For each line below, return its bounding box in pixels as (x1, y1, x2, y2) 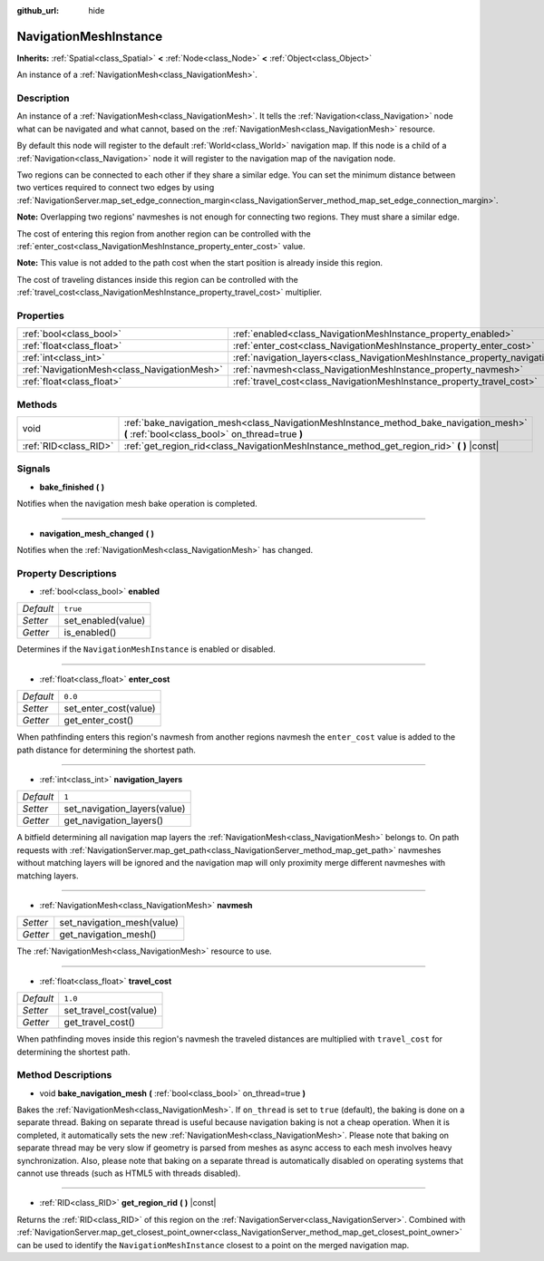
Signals (16, 462, 51, 475)
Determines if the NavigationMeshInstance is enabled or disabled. (16, 644, 276, 655)
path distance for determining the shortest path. (16, 744, 197, 755)
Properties (16, 309, 65, 322)
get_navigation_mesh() (59, 928, 157, 941)
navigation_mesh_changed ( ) (39, 528, 154, 538)
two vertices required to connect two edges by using (16, 182, 215, 193)
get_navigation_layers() (63, 814, 163, 827)
